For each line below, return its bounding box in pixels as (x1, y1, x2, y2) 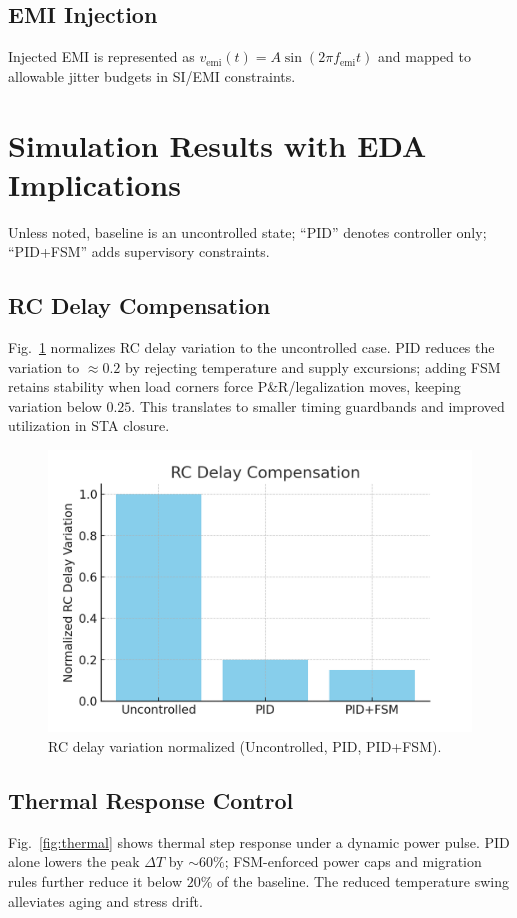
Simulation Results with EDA (8, 124, 427, 165)
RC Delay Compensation (8, 290, 271, 321)
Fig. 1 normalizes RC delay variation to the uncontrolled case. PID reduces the (8, 337, 495, 358)
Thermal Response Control (8, 785, 294, 816)
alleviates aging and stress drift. (8, 890, 203, 911)
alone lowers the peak (8, 851, 140, 872)
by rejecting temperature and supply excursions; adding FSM (125, 356, 501, 377)
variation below (8, 395, 102, 416)
